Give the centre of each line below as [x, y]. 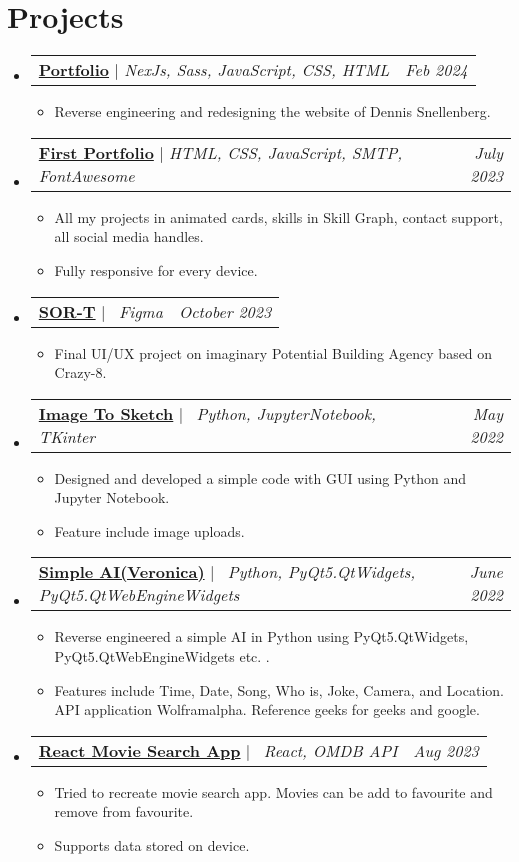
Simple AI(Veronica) [121, 572]
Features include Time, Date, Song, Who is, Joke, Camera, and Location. [279, 689]
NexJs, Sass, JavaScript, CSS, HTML [257, 70]
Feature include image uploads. [149, 530]
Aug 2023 [446, 750]
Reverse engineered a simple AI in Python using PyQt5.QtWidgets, [261, 636]
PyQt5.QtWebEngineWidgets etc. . [162, 656]
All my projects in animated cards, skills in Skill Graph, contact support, [278, 216]
